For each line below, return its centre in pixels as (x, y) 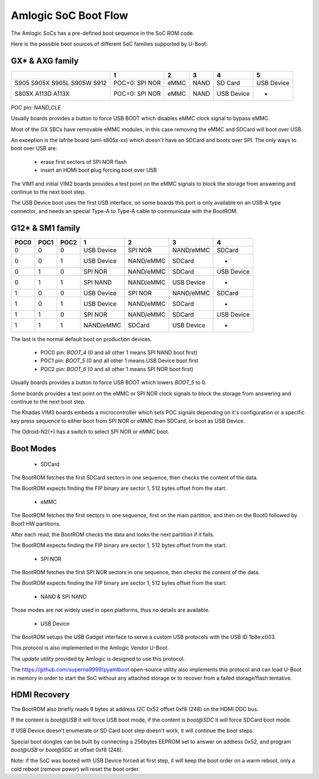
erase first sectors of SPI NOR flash (84, 162)
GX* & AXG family (45, 61)
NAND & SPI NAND (64, 596)
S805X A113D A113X (42, 94)
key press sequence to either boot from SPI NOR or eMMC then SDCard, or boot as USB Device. (128, 421)
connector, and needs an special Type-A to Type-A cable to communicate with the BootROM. (124, 211)
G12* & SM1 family (46, 228)
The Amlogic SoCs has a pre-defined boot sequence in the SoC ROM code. (103, 33)
